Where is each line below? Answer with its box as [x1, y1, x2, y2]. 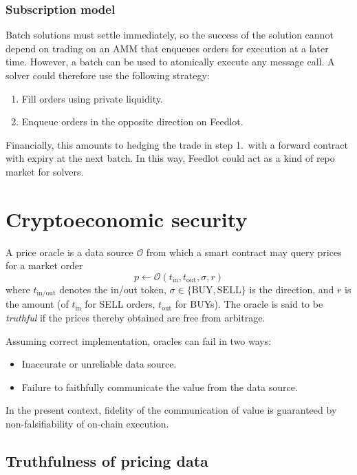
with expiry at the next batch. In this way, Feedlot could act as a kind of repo [6, 151, 335, 165]
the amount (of [6, 297, 69, 311]
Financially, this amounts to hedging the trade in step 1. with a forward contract [6, 137, 349, 151]
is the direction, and [249, 282, 334, 296]
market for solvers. [6, 164, 84, 178]
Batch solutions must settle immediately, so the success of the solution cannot [6, 28, 334, 42]
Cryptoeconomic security [6, 204, 248, 233]
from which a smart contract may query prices [146, 244, 342, 259]
